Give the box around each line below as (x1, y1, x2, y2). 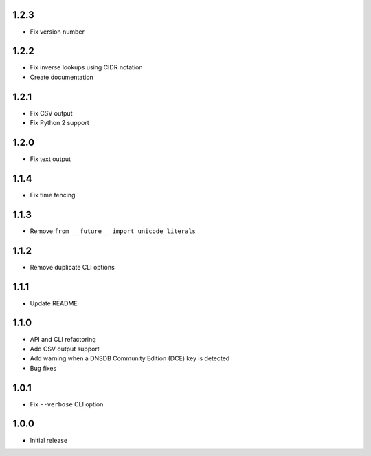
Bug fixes (30, 364, 57, 372)
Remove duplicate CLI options (30, 263, 115, 271)
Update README (30, 299, 78, 307)
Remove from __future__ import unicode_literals (30, 227, 196, 235)
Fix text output (30, 155, 71, 163)
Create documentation (30, 73, 94, 81)
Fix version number (30, 28, 85, 36)
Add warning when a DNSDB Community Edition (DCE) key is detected (30, 354, 230, 362)
